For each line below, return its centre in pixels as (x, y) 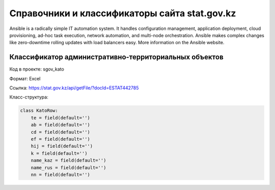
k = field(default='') (59, 153)
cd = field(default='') (60, 132)
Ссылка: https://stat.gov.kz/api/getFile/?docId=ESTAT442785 (74, 88)
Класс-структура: (29, 97)
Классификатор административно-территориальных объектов (116, 57)
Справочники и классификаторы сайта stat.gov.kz (123, 13)
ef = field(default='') (60, 139)
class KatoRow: (39, 111)
